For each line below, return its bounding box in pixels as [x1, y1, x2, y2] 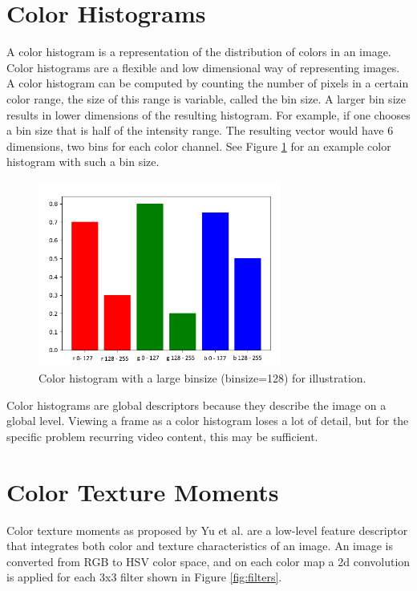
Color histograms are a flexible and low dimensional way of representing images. [6, 59, 400, 75]
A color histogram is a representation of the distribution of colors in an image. [6, 43, 391, 60]
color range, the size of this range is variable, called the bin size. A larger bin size [6, 90, 406, 107]
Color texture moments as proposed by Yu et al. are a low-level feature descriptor [6, 521, 408, 538]
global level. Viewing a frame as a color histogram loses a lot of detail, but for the [6, 412, 409, 429]
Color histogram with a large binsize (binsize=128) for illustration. [38, 370, 366, 387]
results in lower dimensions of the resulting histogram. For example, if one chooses [6, 106, 411, 123]
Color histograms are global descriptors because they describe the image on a [6, 396, 387, 413]
